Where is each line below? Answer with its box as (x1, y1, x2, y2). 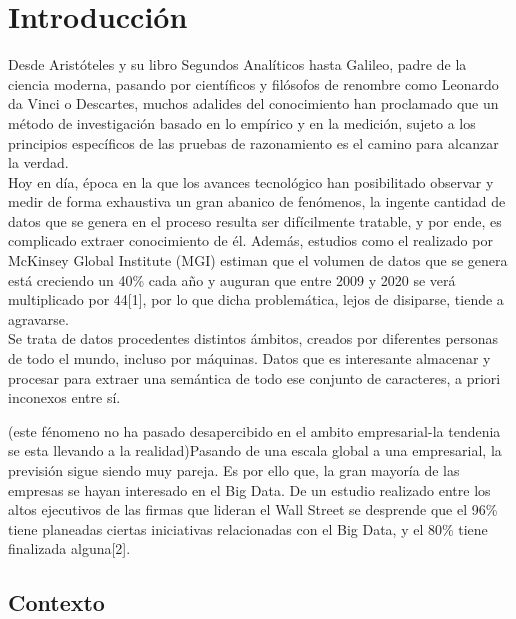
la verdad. (8, 152, 69, 173)
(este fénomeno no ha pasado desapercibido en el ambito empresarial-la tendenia (8, 420, 501, 441)
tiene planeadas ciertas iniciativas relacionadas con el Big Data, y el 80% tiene (8, 518, 488, 539)
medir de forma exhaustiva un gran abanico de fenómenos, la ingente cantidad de (8, 191, 506, 212)
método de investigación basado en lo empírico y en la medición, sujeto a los (8, 112, 476, 133)
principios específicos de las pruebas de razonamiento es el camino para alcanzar (8, 132, 499, 153)
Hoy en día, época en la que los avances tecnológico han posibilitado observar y (8, 171, 494, 192)
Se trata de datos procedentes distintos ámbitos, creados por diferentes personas (8, 328, 499, 349)
